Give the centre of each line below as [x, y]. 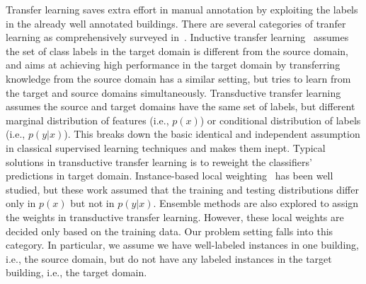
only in [21, 203]
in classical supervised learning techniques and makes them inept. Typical [166, 147]
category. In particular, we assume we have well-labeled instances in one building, [182, 245]
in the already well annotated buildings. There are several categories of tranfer [176, 23]
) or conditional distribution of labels [280, 120]
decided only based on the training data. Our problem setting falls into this [170, 231]
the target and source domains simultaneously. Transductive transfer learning [173, 92]
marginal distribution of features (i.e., [87, 120]
